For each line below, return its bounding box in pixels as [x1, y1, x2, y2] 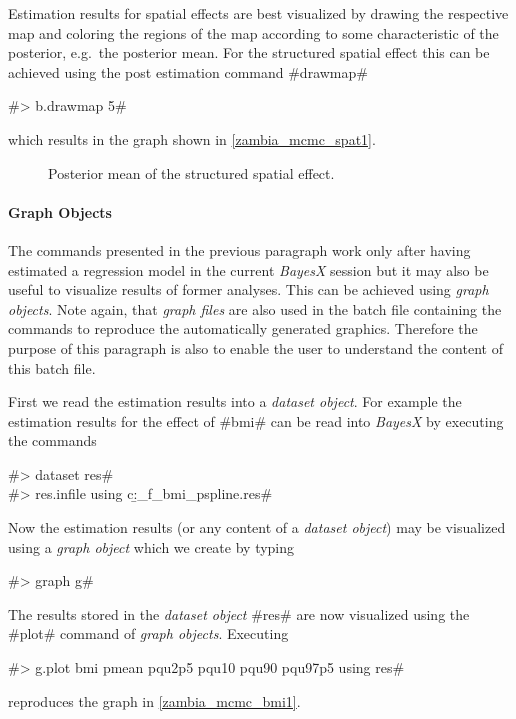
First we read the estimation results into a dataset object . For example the [8, 391, 462, 412]
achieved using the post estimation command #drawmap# [8, 61, 368, 82]
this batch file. [8, 357, 96, 378]
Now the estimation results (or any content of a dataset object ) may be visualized [8, 517, 506, 538]
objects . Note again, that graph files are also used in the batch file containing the [8, 298, 502, 319]
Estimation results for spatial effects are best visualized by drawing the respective [8, 3, 509, 23]
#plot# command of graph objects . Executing [8, 623, 289, 644]
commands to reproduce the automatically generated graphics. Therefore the [8, 318, 478, 339]
